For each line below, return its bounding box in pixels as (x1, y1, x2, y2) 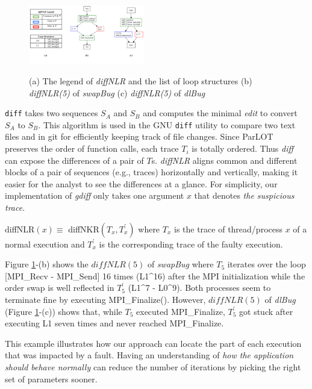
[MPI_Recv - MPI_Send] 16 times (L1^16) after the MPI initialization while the (5, 269, 305, 282)
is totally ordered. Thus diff (192, 142, 294, 155)
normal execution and (5, 237, 85, 250)
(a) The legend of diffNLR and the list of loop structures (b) (29, 74, 252, 87)
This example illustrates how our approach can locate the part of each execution (5, 337, 302, 349)
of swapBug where (147, 258, 214, 270)
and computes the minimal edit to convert (143, 107, 298, 119)
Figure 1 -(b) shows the (5, 258, 89, 270)
